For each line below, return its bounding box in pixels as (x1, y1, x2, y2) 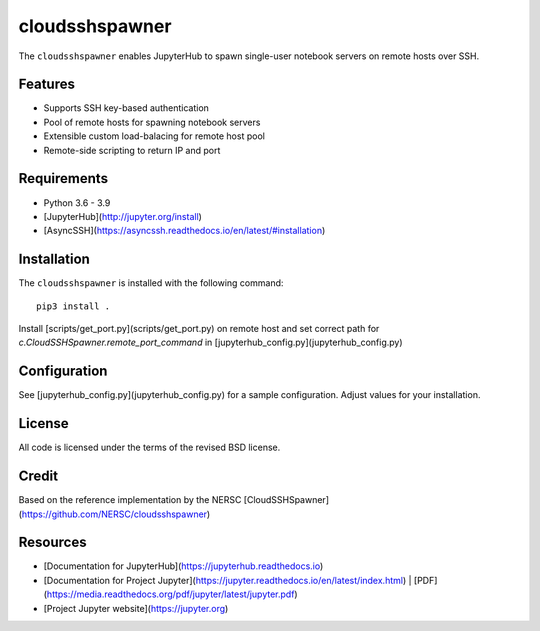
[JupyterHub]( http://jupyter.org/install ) (43, 210, 202, 222)
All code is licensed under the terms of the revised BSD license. (18, 441, 281, 454)
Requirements (18, 170, 109, 187)
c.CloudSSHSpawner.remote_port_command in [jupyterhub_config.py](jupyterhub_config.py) (18, 336, 404, 349)
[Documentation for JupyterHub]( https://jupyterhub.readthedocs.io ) (43, 560, 324, 572)
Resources (18, 534, 87, 551)
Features (18, 76, 75, 93)
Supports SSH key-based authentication (43, 102, 210, 114)
